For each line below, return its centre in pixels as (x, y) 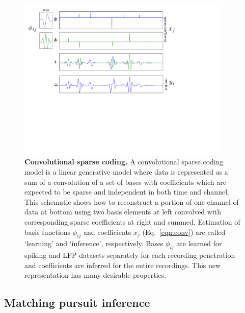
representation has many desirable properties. (96, 275)
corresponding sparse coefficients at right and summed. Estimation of (132, 221)
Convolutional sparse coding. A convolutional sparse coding (124, 162)
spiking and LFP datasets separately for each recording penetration (130, 255)
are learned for (199, 243)
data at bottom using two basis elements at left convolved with (123, 212)
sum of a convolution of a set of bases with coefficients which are (125, 182)
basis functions (48, 232)
